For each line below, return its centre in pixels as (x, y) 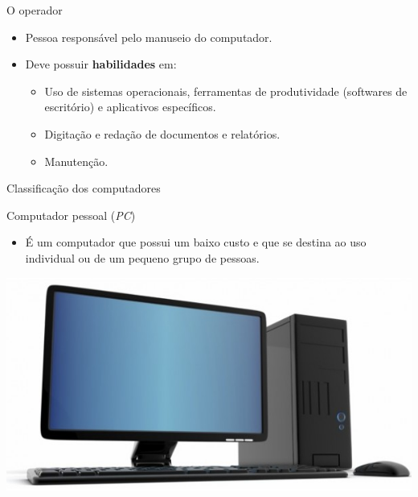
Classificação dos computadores (84, 188)
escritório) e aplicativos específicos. (130, 107)
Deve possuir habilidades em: (101, 64)
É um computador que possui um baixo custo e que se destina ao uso (196, 242)
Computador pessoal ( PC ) (71, 215)
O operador (35, 10)
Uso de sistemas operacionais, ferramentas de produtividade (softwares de (226, 91)
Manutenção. (76, 161)
